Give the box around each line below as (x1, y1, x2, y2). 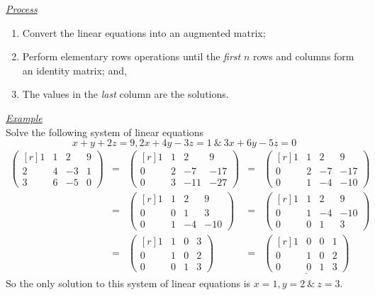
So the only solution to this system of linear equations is (6, 275, 251, 290)
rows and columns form (252, 49, 354, 64)
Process (6, 1, 38, 16)
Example (6, 110, 43, 125)
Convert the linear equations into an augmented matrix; (22, 25, 266, 40)
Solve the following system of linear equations (6, 124, 204, 139)
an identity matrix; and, (22, 62, 127, 77)
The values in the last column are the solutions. (22, 87, 229, 101)
